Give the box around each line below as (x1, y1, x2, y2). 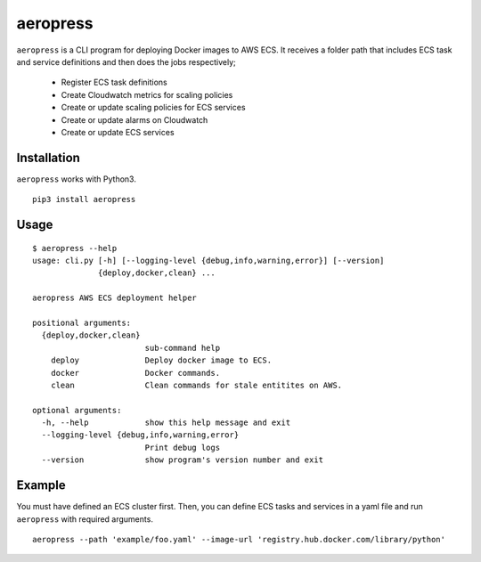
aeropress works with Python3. (16, 174, 137, 184)
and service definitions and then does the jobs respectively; (16, 56, 236, 67)
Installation (16, 150, 80, 165)
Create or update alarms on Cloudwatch (61, 114, 208, 125)
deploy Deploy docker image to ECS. (50, 355, 272, 365)
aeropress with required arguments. (16, 513, 153, 525)
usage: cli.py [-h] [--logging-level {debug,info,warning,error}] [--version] (32, 255, 385, 265)
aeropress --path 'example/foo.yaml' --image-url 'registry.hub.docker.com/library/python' (32, 534, 445, 544)
